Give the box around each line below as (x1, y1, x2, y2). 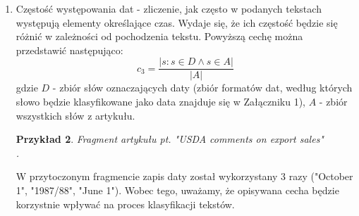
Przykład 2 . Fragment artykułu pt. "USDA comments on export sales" (16, 132, 324, 146)
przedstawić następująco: (16, 42, 123, 57)
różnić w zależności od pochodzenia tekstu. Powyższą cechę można (16, 29, 303, 44)
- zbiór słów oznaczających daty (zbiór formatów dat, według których (52, 80, 353, 95)
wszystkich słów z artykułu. (16, 108, 135, 122)
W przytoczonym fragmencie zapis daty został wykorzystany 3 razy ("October (16, 169, 353, 184)
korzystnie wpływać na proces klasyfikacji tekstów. (16, 196, 235, 211)
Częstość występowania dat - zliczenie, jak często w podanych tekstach (16, 1, 322, 15)
